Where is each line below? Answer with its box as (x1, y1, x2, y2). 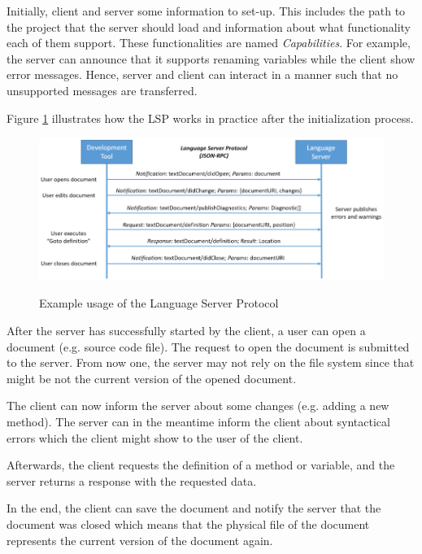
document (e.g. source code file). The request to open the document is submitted (7, 338, 410, 355)
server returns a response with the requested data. (7, 472, 257, 489)
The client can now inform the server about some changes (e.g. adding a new (7, 397, 389, 414)
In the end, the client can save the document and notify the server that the (7, 499, 381, 517)
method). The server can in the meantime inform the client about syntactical (7, 413, 390, 430)
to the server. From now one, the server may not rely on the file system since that (7, 354, 415, 371)
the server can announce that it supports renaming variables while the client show (7, 50, 415, 67)
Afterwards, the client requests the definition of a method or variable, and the (7, 456, 395, 473)
